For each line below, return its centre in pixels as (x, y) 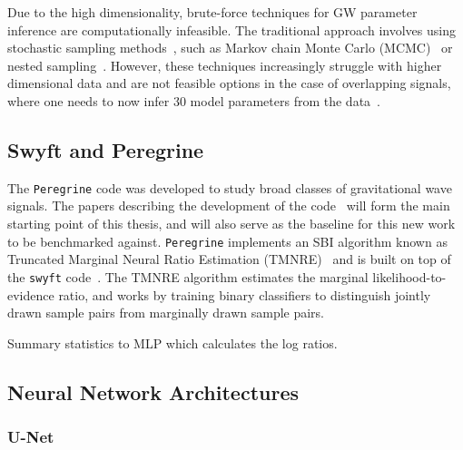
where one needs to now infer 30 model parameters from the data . (194, 100)
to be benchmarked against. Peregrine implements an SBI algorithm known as (227, 241)
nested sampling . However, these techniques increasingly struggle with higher (225, 65)
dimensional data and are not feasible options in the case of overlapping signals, (229, 83)
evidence (31, 294)
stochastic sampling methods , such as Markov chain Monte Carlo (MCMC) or (230, 48)
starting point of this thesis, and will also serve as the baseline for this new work (231, 224)
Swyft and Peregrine (106, 149)
